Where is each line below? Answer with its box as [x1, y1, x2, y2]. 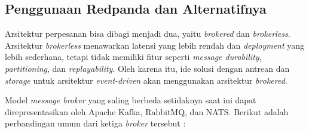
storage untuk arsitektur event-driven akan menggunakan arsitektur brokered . [5, 74, 287, 86]
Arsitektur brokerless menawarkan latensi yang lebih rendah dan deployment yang [5, 39, 305, 51]
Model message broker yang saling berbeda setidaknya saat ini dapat [5, 94, 256, 106]
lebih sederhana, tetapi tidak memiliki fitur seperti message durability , [5, 50, 262, 63]
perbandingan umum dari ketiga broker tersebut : [5, 117, 186, 129]
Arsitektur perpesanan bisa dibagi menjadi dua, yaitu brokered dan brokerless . [5, 27, 290, 40]
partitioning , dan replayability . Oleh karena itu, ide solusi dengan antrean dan [5, 62, 290, 74]
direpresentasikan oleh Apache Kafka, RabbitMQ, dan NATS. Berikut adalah [5, 105, 289, 118]
